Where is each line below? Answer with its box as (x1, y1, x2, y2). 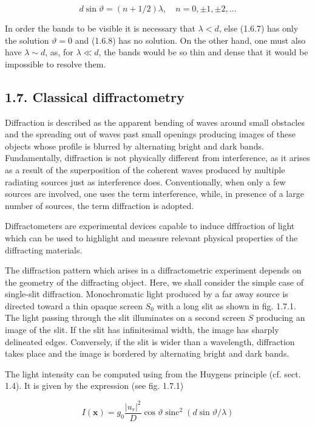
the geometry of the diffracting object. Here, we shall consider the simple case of (5, 275, 303, 288)
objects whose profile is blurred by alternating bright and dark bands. (5, 139, 264, 152)
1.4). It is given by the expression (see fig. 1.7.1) (5, 379, 184, 392)
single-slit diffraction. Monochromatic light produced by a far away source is (5, 287, 288, 300)
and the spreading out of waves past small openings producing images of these (5, 128, 296, 140)
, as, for (45, 46, 73, 58)
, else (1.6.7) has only (218, 22, 299, 34)
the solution (5, 33, 49, 46)
